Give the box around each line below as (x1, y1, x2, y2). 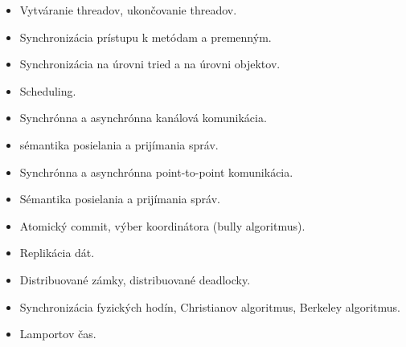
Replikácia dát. (19, 244, 95, 261)
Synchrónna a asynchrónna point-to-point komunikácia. (19, 163, 293, 180)
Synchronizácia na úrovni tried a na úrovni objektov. (19, 55, 281, 72)
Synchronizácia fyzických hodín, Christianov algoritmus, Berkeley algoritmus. (19, 298, 400, 315)
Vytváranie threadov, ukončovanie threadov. (19, 2, 237, 18)
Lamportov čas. (19, 325, 96, 342)
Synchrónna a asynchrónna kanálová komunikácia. (19, 109, 267, 126)
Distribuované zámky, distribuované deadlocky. (19, 271, 251, 288)
